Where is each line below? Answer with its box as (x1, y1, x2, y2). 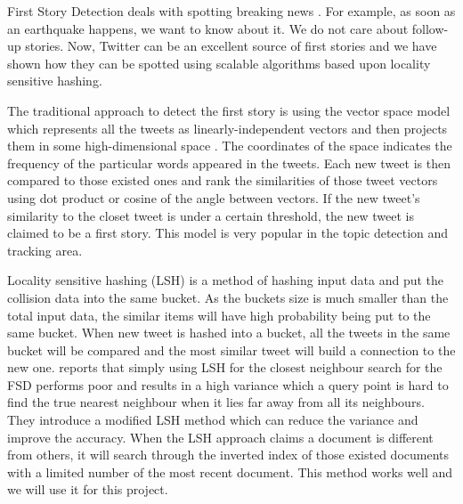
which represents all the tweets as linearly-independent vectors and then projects (7, 118, 448, 137)
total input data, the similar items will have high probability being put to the (7, 305, 431, 324)
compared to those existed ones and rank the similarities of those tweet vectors (7, 171, 438, 190)
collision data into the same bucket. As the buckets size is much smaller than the (7, 288, 449, 306)
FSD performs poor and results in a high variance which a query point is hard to (7, 375, 449, 394)
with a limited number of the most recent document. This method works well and (7, 462, 453, 481)
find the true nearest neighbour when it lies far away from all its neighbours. (7, 393, 425, 411)
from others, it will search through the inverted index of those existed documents (7, 445, 450, 464)
